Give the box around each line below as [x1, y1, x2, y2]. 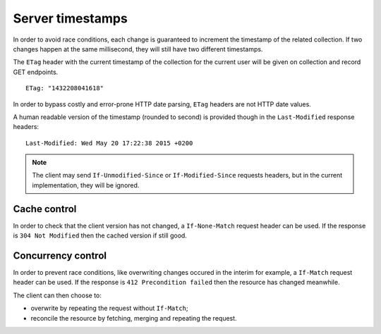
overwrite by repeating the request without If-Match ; [30, 304, 188, 313]
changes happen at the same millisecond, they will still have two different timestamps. [13, 44, 263, 53]
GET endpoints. [13, 68, 59, 76]
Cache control [13, 203, 77, 215]
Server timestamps [13, 11, 128, 26]
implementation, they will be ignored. [32, 180, 140, 190]
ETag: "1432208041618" [25, 85, 104, 92]
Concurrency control [13, 249, 107, 261]
